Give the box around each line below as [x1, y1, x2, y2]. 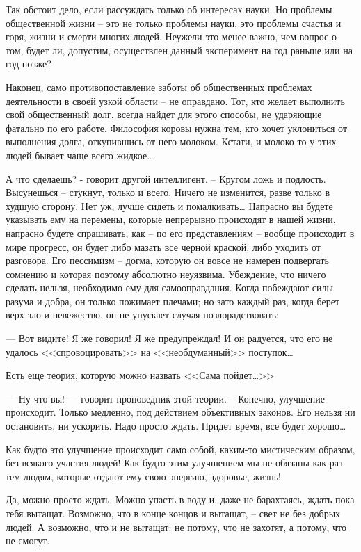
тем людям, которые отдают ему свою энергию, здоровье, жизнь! [6, 469, 282, 483]
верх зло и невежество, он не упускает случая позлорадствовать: [6, 307, 280, 322]
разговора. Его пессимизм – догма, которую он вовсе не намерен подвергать [6, 253, 329, 268]
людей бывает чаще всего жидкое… [6, 147, 154, 162]
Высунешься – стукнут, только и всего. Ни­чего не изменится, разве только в [6, 185, 330, 200]
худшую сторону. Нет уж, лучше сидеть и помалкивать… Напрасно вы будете [6, 198, 333, 213]
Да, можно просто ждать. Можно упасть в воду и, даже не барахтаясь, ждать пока [6, 492, 355, 507]
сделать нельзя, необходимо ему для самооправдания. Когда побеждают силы [6, 280, 333, 295]
